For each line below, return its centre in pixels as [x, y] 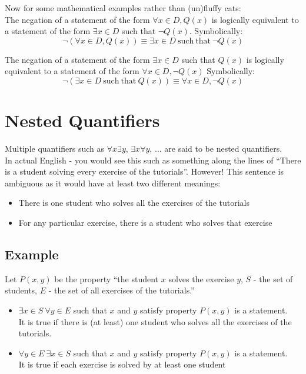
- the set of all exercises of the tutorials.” [122, 290]
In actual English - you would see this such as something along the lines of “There [153, 160]
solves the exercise [201, 278]
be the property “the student [107, 278]
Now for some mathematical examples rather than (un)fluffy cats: [123, 8]
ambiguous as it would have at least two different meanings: [113, 183]
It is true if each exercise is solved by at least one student [122, 364]
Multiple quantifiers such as [55, 148]
